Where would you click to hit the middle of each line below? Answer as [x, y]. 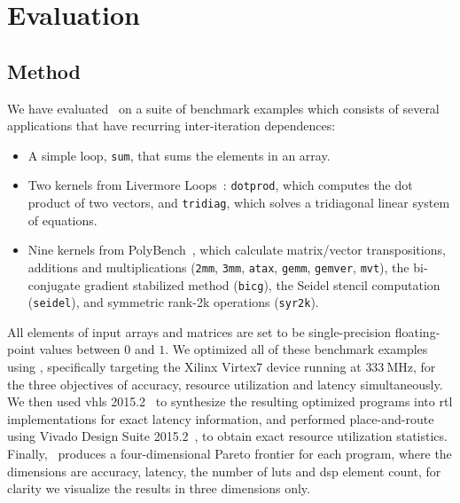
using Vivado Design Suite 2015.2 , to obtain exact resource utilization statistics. [227, 436]
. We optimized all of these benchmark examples [296, 349]
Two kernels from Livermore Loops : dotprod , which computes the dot [220, 185]
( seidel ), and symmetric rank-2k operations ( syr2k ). [173, 302]
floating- [417, 331]
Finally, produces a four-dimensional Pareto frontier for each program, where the [230, 454]
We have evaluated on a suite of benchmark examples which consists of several [223, 108]
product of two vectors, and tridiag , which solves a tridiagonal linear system [239, 203]
